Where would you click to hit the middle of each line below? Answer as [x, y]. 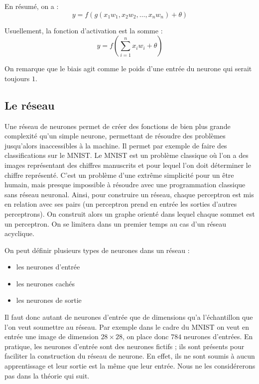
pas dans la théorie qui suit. [47, 375]
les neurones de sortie [49, 300]
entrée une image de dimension [52, 336]
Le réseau [30, 105]
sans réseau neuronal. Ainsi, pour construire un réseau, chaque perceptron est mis [129, 194]
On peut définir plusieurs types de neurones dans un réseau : [97, 250]
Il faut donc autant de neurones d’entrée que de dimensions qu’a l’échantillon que [129, 317]
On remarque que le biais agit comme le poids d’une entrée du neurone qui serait [128, 68]
